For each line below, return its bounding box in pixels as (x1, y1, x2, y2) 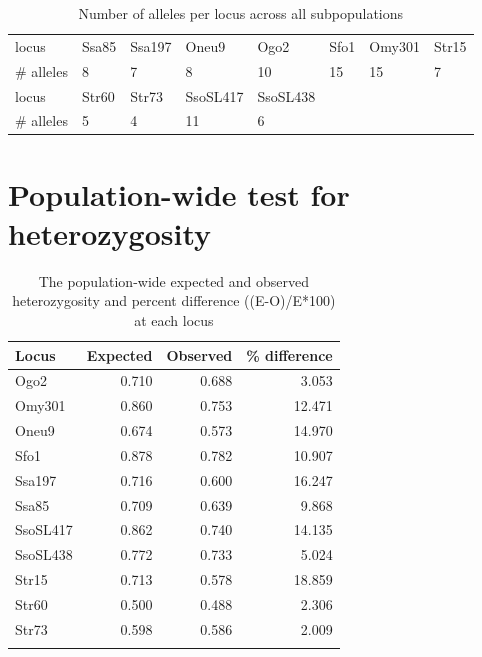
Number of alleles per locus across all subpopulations (78, 3, 404, 23)
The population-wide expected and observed (38, 270, 310, 291)
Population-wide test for (8, 173, 350, 214)
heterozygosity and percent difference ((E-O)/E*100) (12, 290, 336, 311)
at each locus (134, 309, 214, 330)
